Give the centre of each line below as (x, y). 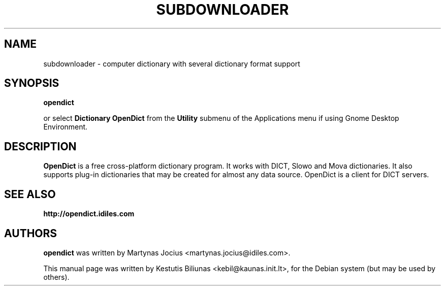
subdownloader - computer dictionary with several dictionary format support (172, 63)
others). (56, 277)
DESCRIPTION (40, 146)
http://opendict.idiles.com (89, 214)
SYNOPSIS (32, 83)
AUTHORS (31, 233)
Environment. (66, 127)
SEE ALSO (30, 194)
